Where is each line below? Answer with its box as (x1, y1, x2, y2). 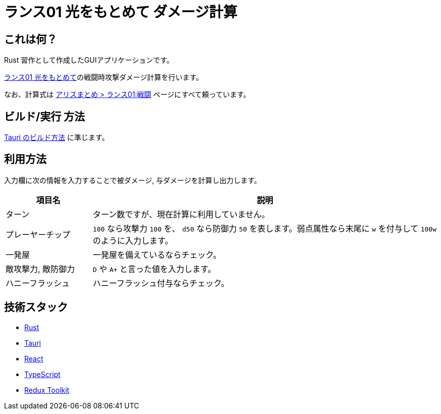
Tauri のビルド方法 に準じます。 (4, 133, 109, 142)
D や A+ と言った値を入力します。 (92, 263, 216, 274)
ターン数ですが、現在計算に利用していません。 (92, 209, 270, 219)
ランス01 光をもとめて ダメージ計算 (4, 4, 237, 21)
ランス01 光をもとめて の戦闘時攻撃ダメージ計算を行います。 (4, 73, 203, 82)
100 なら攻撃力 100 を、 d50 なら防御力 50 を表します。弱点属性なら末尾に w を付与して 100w (92, 223, 437, 234)
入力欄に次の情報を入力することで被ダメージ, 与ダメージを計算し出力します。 (4, 175, 261, 185)
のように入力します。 (92, 235, 173, 246)
